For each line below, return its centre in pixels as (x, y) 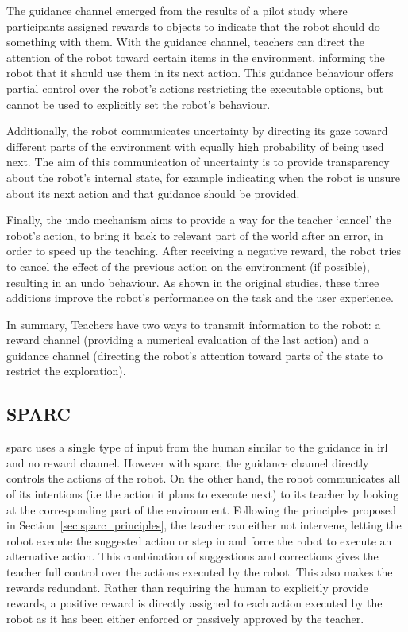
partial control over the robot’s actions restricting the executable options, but (195, 88)
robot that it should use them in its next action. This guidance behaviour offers (200, 73)
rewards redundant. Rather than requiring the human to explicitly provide (187, 587)
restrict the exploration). (66, 371)
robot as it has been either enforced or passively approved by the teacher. (185, 618)
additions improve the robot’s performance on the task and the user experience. (200, 298)
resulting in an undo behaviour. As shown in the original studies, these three (193, 282)
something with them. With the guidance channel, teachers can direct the (185, 42)
